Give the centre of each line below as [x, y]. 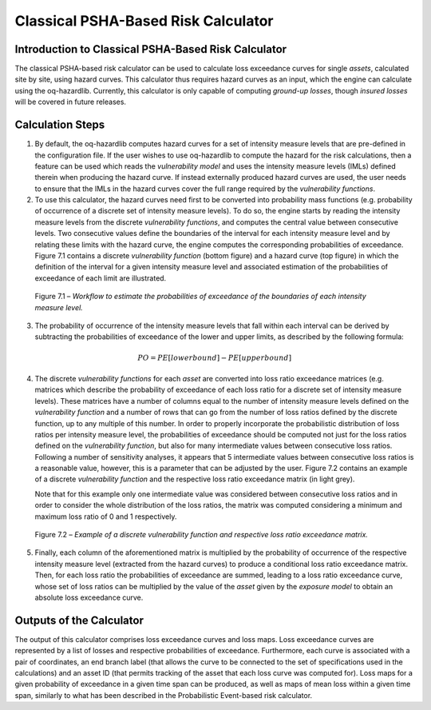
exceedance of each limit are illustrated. [101, 278]
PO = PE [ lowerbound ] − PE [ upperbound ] [214, 357]
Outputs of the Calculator [79, 620]
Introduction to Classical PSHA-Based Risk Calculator [151, 49]
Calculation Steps [60, 125]
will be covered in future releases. [71, 102]
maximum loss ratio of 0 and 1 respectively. [106, 517]
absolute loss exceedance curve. [89, 597]
